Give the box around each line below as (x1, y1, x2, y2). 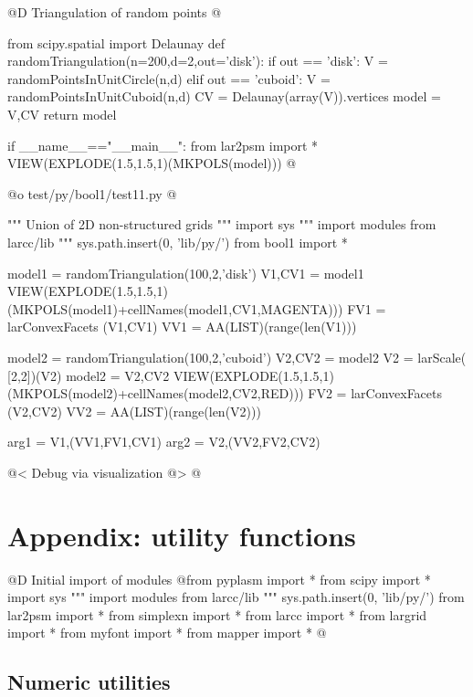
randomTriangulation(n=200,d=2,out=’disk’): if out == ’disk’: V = (7, 51, 388, 70)
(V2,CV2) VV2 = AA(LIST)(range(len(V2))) (7, 401, 261, 420)
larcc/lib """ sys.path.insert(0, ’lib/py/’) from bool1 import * (7, 232, 348, 251)
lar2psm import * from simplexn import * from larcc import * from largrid (7, 605, 427, 624)
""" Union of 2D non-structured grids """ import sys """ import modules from (7, 215, 436, 234)
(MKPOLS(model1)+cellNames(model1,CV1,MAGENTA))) (7, 299, 343, 318)
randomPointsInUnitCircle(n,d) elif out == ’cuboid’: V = (7, 69, 331, 88)
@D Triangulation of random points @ (7, 3, 222, 21)
